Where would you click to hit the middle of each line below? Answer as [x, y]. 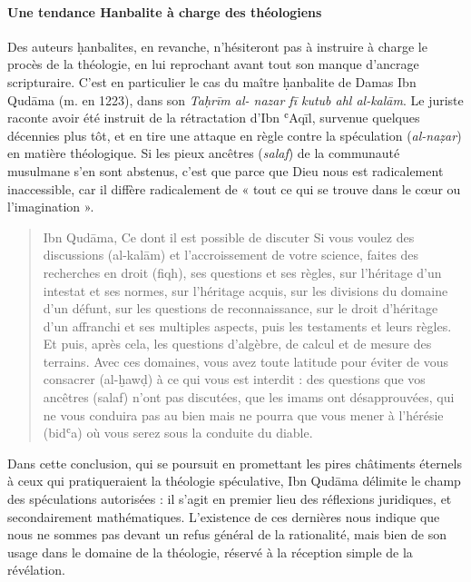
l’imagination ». [51, 207]
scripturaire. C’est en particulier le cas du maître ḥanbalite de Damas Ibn [212, 81]
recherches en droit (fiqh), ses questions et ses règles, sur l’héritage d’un [242, 272]
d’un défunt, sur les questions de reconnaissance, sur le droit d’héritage [240, 308]
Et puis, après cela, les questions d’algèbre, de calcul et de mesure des [237, 344]
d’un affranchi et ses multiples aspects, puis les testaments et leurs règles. [247, 326]
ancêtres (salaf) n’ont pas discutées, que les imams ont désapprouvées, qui [249, 397]
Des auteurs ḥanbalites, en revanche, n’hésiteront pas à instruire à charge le [217, 46]
